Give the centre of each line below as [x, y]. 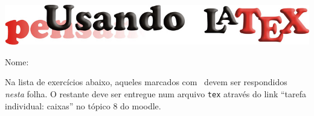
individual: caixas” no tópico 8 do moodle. [83, 105]
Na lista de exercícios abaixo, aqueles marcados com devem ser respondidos [146, 82]
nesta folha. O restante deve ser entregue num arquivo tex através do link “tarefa [156, 93]
